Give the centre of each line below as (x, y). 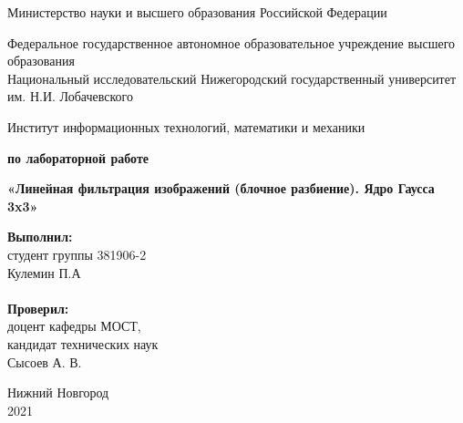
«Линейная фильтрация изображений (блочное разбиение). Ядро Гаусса (221, 188)
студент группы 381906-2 (77, 254)
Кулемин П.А (44, 272)
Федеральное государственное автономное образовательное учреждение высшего (231, 42)
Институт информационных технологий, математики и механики (186, 126)
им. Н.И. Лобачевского (70, 96)
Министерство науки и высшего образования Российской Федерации (197, 12)
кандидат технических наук (83, 343)
